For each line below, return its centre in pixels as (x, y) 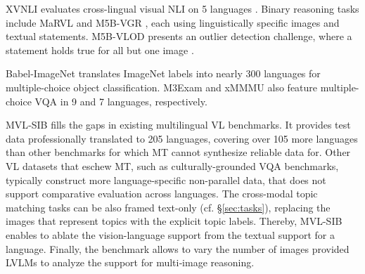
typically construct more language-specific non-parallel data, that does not (166, 180)
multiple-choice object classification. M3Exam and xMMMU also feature (162, 87)
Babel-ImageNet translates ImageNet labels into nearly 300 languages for (163, 73)
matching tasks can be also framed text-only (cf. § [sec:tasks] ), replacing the (168, 207)
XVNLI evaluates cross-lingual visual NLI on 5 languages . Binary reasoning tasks (182, 8)
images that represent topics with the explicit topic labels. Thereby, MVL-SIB (174, 221)
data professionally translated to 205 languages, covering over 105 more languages (182, 138)
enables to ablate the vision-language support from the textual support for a (170, 234)
